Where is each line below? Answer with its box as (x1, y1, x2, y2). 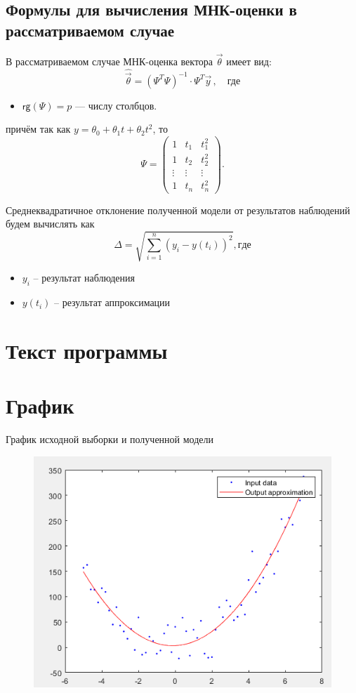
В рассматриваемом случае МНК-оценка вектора (6, 53, 213, 68)
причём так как (6, 121, 71, 136)
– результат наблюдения (33, 270, 135, 285)
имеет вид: (226, 53, 272, 68)
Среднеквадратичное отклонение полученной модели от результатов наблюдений (6, 202, 350, 217)
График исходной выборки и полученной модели (6, 432, 214, 447)
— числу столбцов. (75, 98, 157, 112)
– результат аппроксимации (54, 295, 171, 310)
